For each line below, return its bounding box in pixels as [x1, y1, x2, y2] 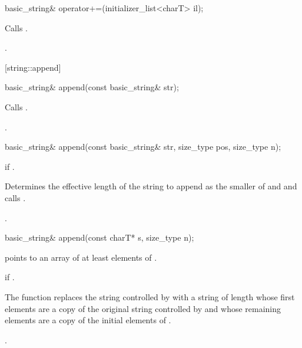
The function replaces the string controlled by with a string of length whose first [5, 290, 295, 303]
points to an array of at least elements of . [5, 251, 157, 263]
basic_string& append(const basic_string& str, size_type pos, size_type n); [5, 140, 281, 153]
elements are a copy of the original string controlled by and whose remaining [5, 302, 281, 314]
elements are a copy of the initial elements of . [5, 314, 171, 326]
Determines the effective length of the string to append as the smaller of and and [5, 180, 297, 192]
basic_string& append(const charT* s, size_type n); [5, 231, 194, 244]
